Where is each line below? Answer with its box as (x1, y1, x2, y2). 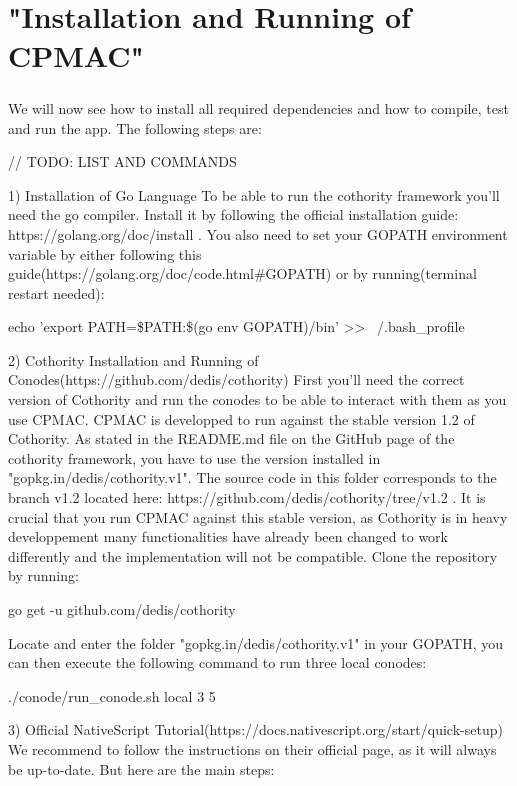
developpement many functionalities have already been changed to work (8, 526, 448, 547)
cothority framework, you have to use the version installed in (8, 447, 381, 468)
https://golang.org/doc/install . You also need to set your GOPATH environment (8, 223, 508, 244)
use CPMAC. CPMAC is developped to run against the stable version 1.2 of (8, 408, 475, 429)
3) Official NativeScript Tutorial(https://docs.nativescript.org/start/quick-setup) (8, 719, 503, 740)
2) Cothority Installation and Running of (8, 349, 259, 370)
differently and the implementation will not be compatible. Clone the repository (8, 545, 498, 566)
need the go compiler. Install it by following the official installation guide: (8, 204, 459, 225)
